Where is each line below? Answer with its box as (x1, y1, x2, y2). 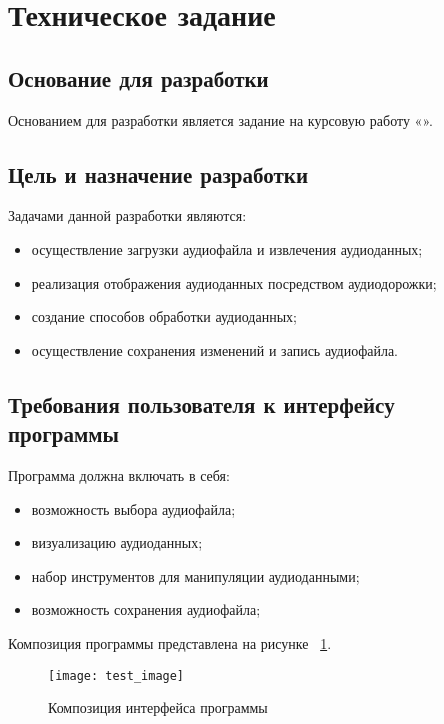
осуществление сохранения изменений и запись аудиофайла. (31, 339, 399, 360)
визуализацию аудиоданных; (31, 532, 203, 553)
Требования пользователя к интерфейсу (8, 388, 395, 419)
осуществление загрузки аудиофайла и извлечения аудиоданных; (31, 238, 423, 259)
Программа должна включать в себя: (8, 464, 230, 485)
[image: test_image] (48, 668, 185, 683)
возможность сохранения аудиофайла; (31, 599, 261, 620)
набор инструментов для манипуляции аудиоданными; (31, 565, 360, 586)
